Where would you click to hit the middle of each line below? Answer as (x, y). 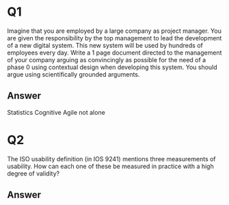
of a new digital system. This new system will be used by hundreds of (105, 45)
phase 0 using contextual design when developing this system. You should (112, 67)
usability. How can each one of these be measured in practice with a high (110, 166)
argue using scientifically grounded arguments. (73, 74)
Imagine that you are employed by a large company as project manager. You (114, 31)
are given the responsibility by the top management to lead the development (114, 38)
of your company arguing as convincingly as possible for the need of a (107, 59)
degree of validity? (33, 173)
